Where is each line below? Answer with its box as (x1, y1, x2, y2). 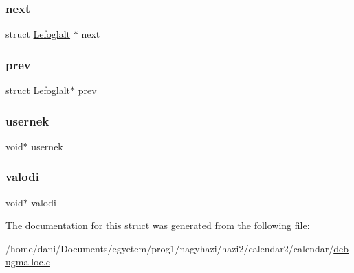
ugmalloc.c (5, 254, 50, 269)
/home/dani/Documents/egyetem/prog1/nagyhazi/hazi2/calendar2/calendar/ (5, 241, 334, 255)
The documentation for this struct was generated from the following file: (5, 218, 310, 233)
